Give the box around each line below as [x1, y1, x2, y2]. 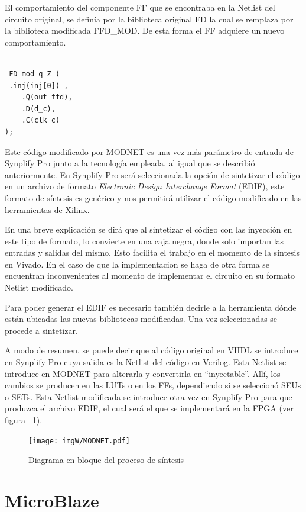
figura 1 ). [5, 414, 43, 426]
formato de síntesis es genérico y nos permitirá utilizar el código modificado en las [5, 191, 302, 204]
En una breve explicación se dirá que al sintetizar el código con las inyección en [5, 223, 292, 236]
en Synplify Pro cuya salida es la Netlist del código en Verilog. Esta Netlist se [5, 356, 287, 368]
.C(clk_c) [21, 116, 60, 125]
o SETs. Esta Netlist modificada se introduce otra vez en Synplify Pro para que [5, 390, 292, 402]
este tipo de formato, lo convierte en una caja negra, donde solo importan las [5, 234, 284, 247]
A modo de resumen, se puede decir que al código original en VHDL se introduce [5, 344, 298, 356]
